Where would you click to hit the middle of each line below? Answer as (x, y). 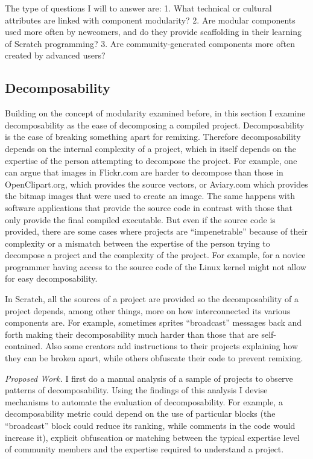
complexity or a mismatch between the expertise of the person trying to (138, 243)
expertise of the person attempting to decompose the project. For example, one (151, 160)
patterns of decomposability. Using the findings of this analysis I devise (136, 390)
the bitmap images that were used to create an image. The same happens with (150, 196)
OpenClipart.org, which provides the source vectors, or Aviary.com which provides (156, 184)
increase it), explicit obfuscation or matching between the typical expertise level (152, 437)
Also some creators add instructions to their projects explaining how (172, 346)
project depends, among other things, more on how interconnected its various (148, 310)
